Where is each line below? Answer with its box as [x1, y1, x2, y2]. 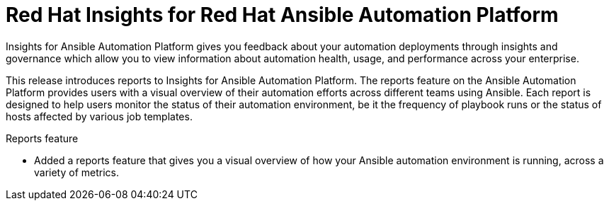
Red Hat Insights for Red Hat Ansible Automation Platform [6, 3, 559, 27]
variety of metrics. [34, 166, 120, 178]
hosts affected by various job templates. [6, 110, 193, 122]
